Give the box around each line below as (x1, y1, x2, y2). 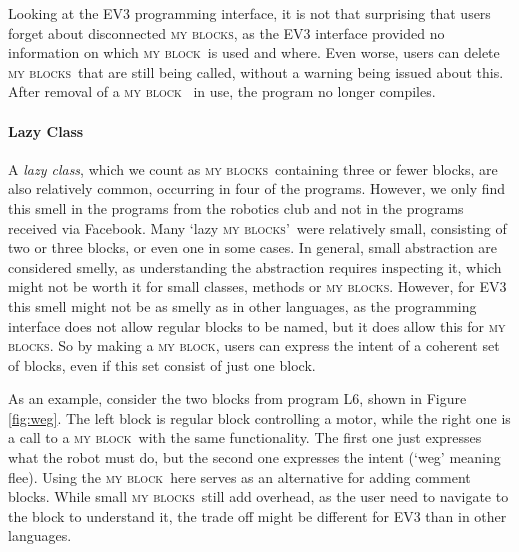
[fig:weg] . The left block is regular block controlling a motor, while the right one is (8, 407, 511, 428)
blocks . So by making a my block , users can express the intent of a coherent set (8, 335, 500, 356)
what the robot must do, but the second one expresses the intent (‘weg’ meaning (8, 447, 501, 468)
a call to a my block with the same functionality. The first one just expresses (8, 427, 482, 448)
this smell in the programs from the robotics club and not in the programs (8, 197, 464, 218)
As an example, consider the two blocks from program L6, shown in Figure (8, 388, 467, 409)
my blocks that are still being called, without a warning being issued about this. (8, 61, 504, 82)
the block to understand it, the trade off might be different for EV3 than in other (8, 505, 507, 526)
